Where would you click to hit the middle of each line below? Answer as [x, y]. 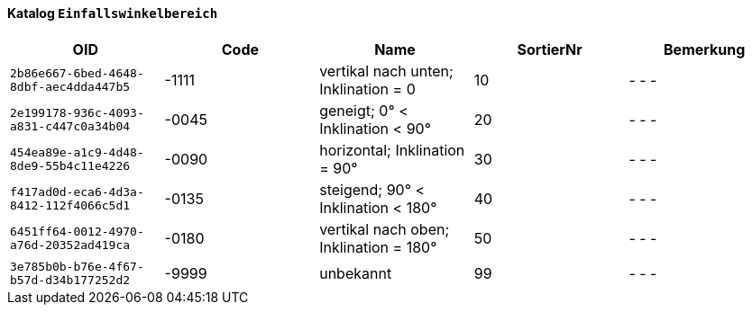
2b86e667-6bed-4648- [77, 73]
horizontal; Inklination [392, 150]
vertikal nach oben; [385, 229]
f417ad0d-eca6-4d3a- [77, 192]
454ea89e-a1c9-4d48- [77, 152]
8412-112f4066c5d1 [70, 205]
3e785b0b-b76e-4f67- [77, 266]
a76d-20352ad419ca [70, 245]
